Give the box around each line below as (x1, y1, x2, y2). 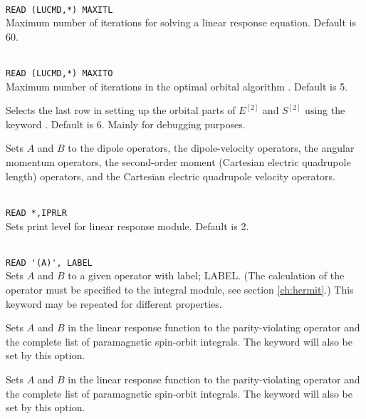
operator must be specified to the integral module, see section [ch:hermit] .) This (6, 281, 354, 296)
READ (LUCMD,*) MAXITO (6, 68, 113, 79)
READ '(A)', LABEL (6, 257, 93, 268)
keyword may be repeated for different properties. (6, 296, 222, 311)
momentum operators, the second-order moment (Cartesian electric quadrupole (6, 155, 351, 170)
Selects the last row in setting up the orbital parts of (6, 103, 236, 118)
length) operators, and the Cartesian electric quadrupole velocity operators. (6, 168, 335, 183)
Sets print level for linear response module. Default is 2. (6, 218, 249, 233)
